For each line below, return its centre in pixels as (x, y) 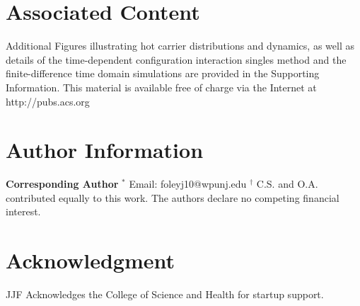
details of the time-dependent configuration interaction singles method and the (176, 59)
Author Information (105, 150)
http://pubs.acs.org (48, 101)
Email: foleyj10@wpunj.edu (188, 184)
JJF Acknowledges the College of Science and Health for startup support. (165, 294)
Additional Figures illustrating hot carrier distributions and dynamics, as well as (180, 46)
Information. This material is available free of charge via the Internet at (161, 87)
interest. (23, 211)
